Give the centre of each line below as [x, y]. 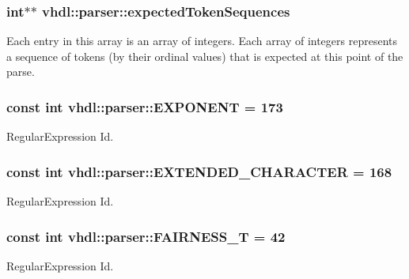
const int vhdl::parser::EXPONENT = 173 [145, 106]
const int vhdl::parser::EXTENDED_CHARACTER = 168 [199, 171]
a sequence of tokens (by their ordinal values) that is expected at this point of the [205, 56]
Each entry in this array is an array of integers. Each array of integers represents [202, 41]
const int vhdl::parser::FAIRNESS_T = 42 [146, 236]
